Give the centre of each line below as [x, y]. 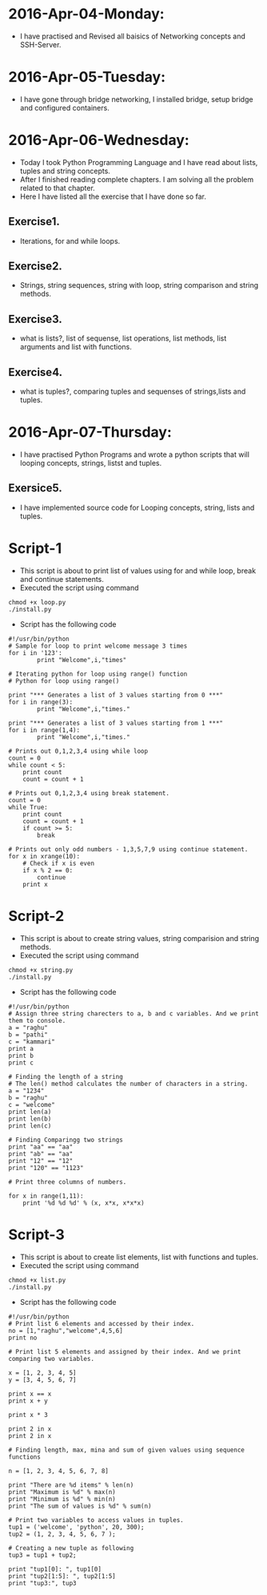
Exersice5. [35, 489]
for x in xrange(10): [44, 856]
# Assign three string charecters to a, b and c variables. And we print [134, 1014]
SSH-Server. [40, 44]
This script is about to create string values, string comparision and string [139, 938]
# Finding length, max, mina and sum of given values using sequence [127, 1450]
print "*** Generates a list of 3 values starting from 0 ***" [116, 695]
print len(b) [30, 1119]
